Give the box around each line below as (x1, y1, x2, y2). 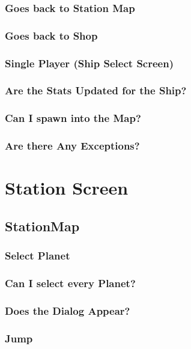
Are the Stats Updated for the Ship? (5, 83, 187, 98)
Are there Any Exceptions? (5, 138, 140, 153)
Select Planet (5, 248, 70, 263)
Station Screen (5, 175, 129, 200)
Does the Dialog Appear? (5, 303, 130, 318)
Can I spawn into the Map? (5, 111, 141, 126)
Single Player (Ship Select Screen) (5, 55, 174, 70)
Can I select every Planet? (5, 275, 136, 290)
